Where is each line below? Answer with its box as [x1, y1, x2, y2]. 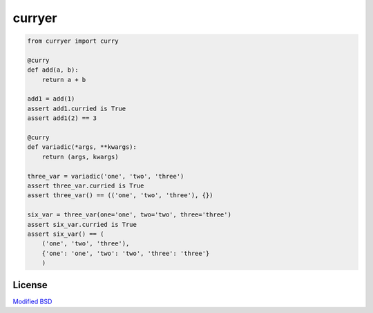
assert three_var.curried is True [27, 182, 144, 190]
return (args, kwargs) [41, 152, 119, 161]
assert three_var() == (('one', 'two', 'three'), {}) [27, 192, 213, 199]
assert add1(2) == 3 [27, 114, 97, 122]
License [12, 279, 48, 291]
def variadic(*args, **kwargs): [27, 143, 137, 151]
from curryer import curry [27, 37, 119, 45]
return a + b [41, 76, 86, 83]
